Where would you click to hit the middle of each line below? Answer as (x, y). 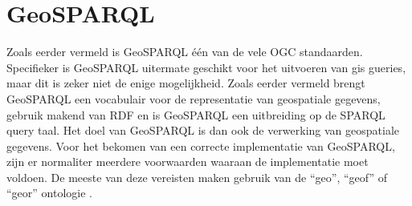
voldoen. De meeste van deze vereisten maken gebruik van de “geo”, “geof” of (197, 177)
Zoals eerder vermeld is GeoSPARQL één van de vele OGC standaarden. (185, 52)
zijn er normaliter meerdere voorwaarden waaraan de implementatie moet (188, 162)
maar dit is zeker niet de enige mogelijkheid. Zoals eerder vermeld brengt (186, 83)
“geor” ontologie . (49, 193)
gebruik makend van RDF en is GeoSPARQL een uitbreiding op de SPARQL (196, 114)
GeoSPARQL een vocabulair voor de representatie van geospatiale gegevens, (194, 98)
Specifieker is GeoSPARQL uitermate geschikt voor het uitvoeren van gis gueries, (206, 67)
